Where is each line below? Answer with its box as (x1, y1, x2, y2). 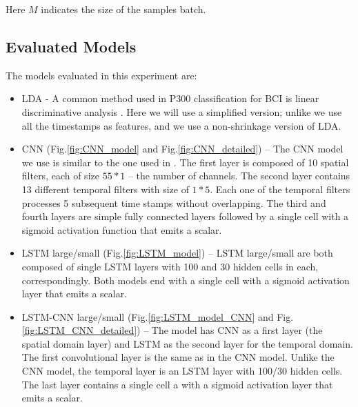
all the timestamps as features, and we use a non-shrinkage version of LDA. (21, 118, 341, 132)
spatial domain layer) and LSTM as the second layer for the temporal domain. (21, 336, 353, 350)
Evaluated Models (6, 35, 137, 57)
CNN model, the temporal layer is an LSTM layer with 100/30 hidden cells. (21, 364, 343, 378)
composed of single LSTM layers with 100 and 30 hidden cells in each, (21, 259, 319, 273)
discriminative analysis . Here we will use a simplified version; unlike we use (21, 104, 342, 119)
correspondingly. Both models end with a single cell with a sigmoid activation (21, 272, 350, 287)
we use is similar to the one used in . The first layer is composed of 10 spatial (21, 155, 349, 169)
